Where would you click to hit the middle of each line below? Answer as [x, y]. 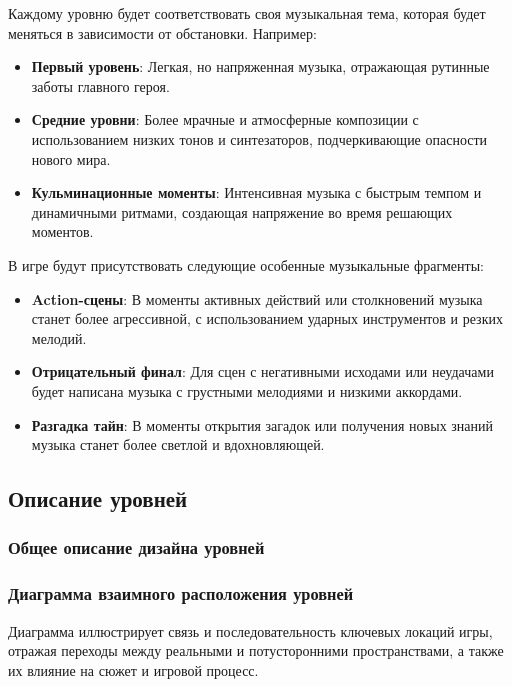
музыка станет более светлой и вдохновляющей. [178, 444]
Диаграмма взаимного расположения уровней [181, 593]
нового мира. [71, 158]
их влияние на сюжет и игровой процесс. [133, 669]
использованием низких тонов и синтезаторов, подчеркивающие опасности [259, 138]
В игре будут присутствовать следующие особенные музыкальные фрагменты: [246, 264]
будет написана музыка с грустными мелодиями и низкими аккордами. [247, 390]
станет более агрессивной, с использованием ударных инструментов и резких [267, 318]
